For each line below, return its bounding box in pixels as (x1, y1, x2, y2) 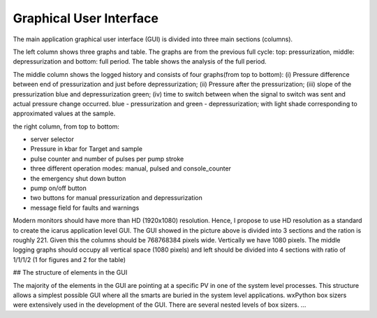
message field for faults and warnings (30, 203, 140, 212)
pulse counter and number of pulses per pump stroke (30, 154, 184, 163)
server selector (30, 135, 75, 143)
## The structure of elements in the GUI (13, 268, 128, 277)
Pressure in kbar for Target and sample (30, 145, 143, 153)
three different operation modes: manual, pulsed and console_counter (30, 164, 232, 173)
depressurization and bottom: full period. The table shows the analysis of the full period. (13, 57, 267, 66)
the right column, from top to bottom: (13, 122, 120, 131)
